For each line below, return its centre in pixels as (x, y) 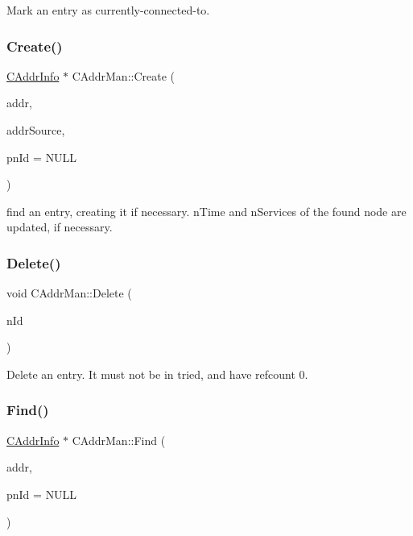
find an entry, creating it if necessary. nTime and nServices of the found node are (206, 211)
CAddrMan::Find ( (119, 440)
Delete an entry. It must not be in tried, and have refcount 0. (157, 374)
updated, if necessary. (60, 227)
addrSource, (36, 130)
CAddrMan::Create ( (123, 75)
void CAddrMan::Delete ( (69, 293)
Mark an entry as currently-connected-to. (108, 10)
